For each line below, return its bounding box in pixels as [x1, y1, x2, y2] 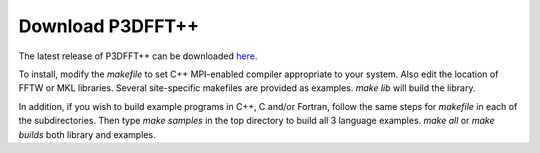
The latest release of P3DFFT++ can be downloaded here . [18, 50, 258, 62]
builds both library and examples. [18, 128, 156, 140]
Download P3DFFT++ [18, 15, 200, 37]
